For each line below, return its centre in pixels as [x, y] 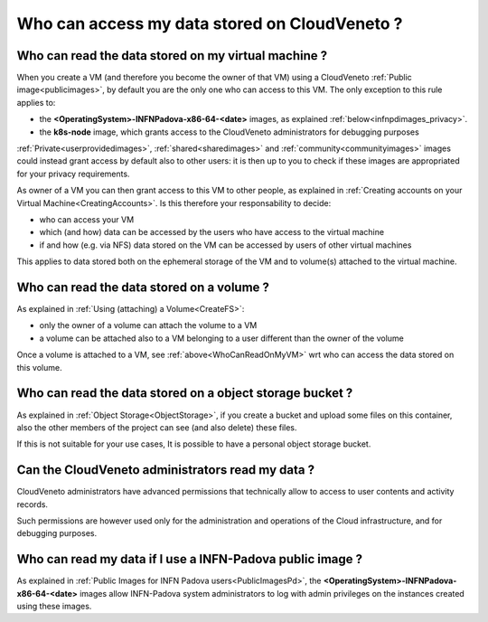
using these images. [54, 607]
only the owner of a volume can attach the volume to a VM [148, 325]
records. [33, 504]
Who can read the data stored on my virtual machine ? [172, 56]
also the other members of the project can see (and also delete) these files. [157, 427]
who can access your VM [87, 219]
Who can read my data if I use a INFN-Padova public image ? [190, 559]
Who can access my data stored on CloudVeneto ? [210, 24]
